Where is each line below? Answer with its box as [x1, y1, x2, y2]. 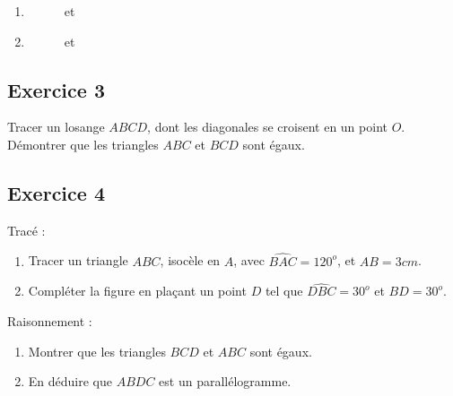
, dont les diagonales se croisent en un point [147, 117, 388, 136]
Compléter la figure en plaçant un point [28, 281, 247, 300]
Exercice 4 [7, 178, 105, 206]
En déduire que [28, 372, 112, 391]
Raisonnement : [7, 312, 92, 330]
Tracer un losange [7, 117, 105, 136]
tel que [265, 281, 303, 300]
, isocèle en [160, 251, 221, 270]
